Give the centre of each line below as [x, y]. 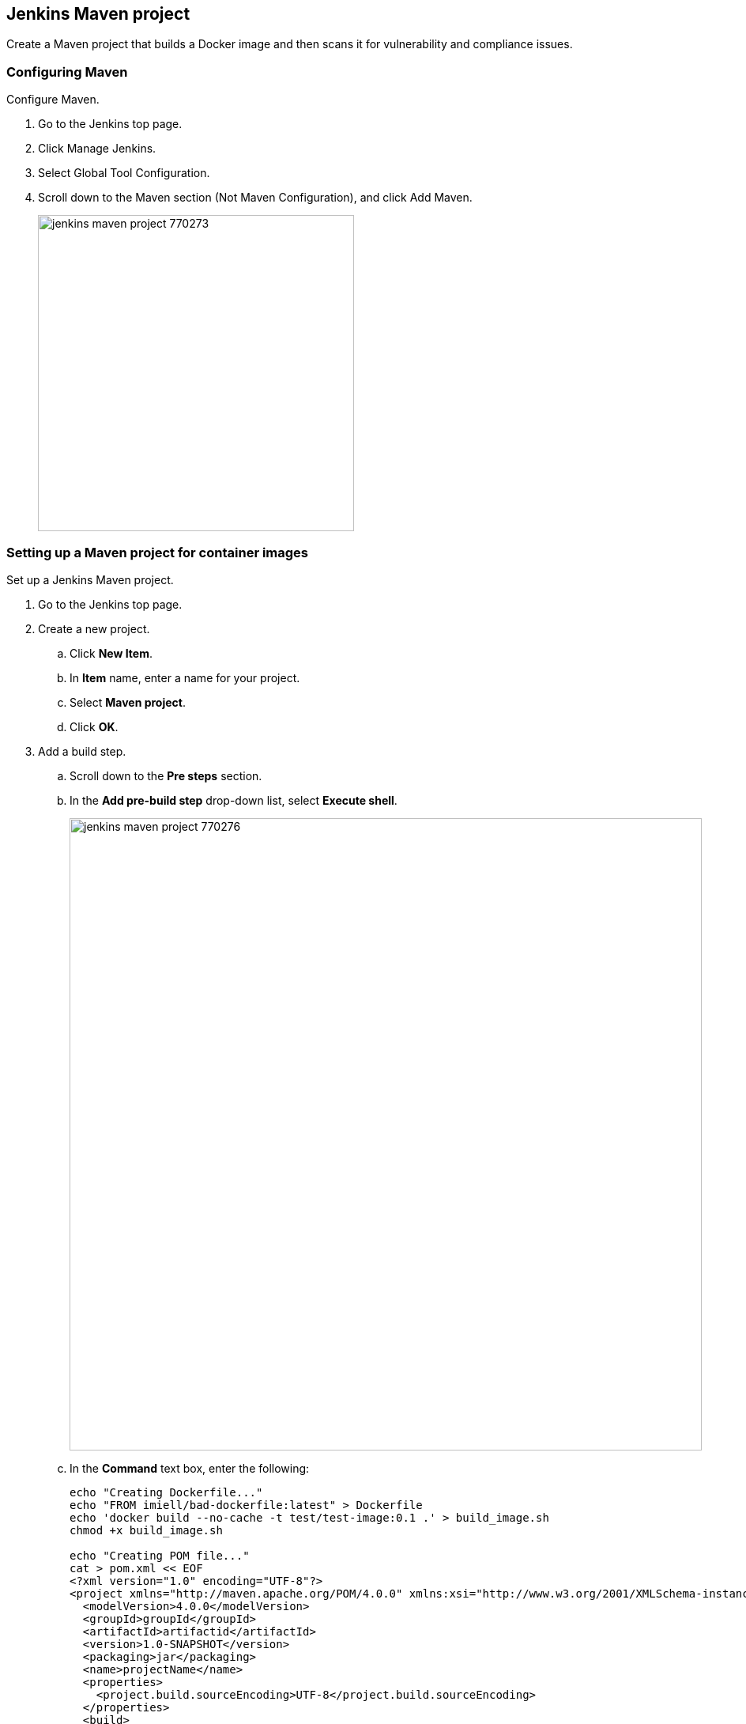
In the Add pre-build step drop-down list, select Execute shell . [234, 800]
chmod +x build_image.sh [146, 1530]
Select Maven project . [128, 702]
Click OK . [94, 726]
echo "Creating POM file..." [160, 1555]
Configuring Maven [67, 72]
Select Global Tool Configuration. [124, 173]
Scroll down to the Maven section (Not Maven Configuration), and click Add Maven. [255, 198]
